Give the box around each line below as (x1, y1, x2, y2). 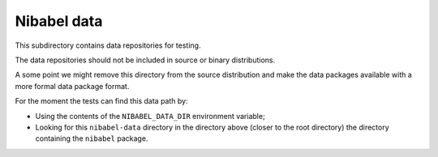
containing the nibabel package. (35, 134, 148, 143)
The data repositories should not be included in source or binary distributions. (15, 55, 276, 65)
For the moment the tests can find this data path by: (15, 96, 188, 106)
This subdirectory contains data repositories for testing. (15, 40, 201, 50)
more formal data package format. (15, 81, 130, 91)
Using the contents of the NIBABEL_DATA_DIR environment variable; (35, 111, 265, 121)
